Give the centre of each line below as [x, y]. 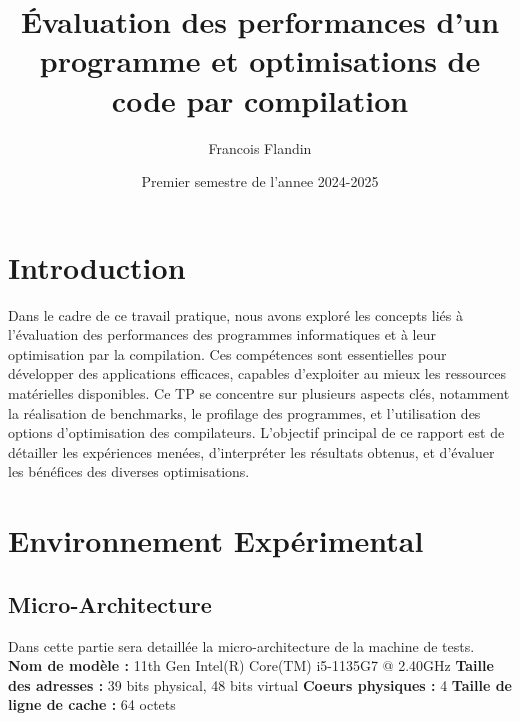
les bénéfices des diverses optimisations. [129, 471]
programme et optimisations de [260, 60]
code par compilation [260, 99]
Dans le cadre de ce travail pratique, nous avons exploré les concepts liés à [235, 314]
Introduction [97, 266]
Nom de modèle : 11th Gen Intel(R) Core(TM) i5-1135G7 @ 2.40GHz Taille [251, 665]
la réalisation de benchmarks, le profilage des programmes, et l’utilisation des [244, 412]
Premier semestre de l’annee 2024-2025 [260, 181]
